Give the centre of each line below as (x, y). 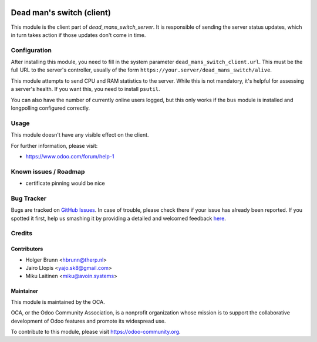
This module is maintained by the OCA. (58, 302)
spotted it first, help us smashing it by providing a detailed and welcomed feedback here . (118, 218)
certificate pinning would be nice (65, 183)
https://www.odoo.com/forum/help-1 (70, 156)
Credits (21, 233)
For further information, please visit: (54, 145)
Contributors (27, 249)
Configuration (31, 50)
